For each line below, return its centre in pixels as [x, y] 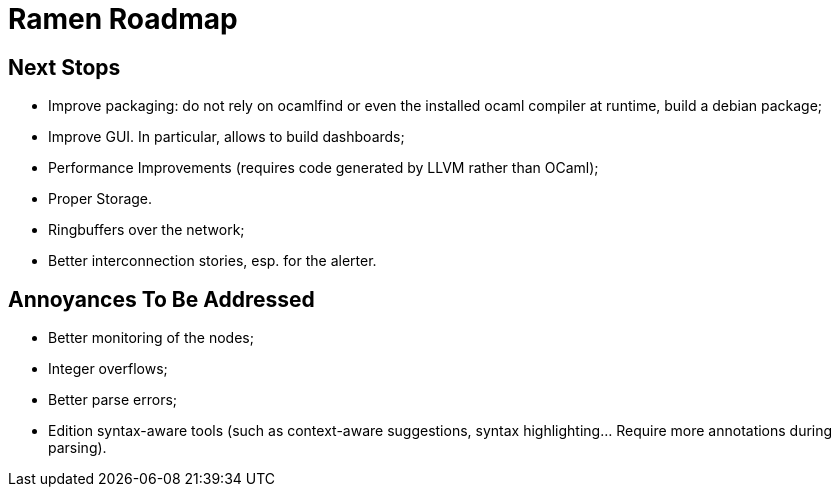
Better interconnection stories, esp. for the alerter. [212, 261]
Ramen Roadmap [123, 19]
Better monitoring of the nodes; [151, 338]
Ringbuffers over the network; [146, 230]
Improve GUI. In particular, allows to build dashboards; [226, 137]
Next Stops [64, 67]
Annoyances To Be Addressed [161, 299]
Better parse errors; [113, 400]
